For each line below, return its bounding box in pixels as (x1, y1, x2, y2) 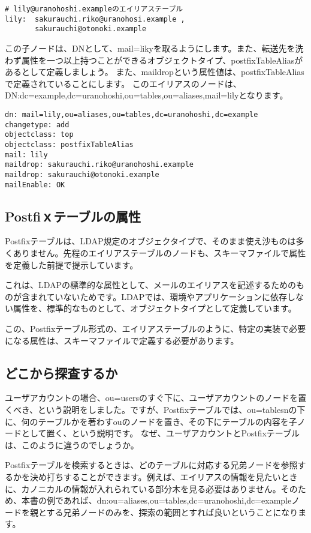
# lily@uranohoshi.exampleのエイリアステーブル (5, 5, 183, 13)
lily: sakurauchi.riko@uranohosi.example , (5, 14, 185, 23)
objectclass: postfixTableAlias (5, 140, 134, 149)
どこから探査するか (5, 363, 118, 382)
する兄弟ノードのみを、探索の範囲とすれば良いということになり (46, 505, 298, 518)
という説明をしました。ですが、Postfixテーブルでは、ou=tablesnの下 (38, 403, 306, 415)
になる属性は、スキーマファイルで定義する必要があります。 (5, 334, 239, 346)
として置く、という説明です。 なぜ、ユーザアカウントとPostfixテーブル (21, 427, 300, 439)
